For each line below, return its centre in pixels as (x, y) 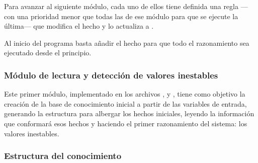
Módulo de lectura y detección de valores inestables (111, 75)
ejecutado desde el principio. (48, 53)
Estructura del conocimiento (63, 156)
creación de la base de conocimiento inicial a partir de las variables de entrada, (125, 103)
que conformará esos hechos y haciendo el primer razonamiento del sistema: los (126, 123)
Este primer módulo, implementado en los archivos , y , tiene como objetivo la (125, 94)
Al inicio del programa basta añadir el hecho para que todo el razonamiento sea (127, 43)
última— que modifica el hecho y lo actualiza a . (79, 26)
